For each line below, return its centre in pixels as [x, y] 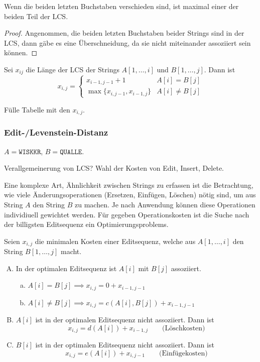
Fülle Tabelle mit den [37, 109]
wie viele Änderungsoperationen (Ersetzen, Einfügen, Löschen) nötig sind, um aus [130, 195]
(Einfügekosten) [183, 353]
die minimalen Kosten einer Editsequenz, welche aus [115, 241]
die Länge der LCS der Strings [73, 69]
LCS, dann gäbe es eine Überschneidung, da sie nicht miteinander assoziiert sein [127, 42]
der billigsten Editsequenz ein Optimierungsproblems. [86, 224]
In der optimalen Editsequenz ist [66, 268]
